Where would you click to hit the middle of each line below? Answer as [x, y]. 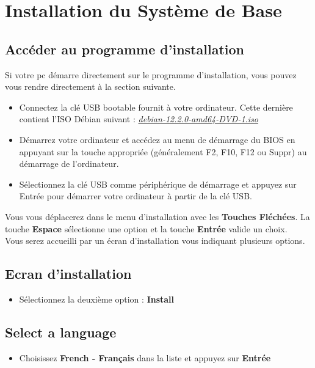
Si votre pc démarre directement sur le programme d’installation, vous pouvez [151, 74]
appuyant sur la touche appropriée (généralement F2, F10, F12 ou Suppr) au [163, 151]
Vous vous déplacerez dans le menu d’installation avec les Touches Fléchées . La [157, 216]
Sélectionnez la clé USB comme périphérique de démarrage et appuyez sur [158, 184]
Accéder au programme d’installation [125, 49]
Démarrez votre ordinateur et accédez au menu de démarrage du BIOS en [157, 139]
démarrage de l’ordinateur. [69, 164]
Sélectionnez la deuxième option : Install [97, 299]
